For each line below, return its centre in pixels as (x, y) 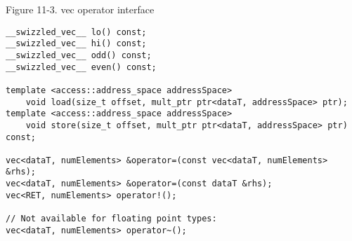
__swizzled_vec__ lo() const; (76, 32)
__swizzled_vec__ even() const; (81, 67)
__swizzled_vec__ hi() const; (76, 44)
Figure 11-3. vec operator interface (80, 9)
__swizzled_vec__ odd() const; (79, 55)
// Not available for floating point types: (111, 219)
